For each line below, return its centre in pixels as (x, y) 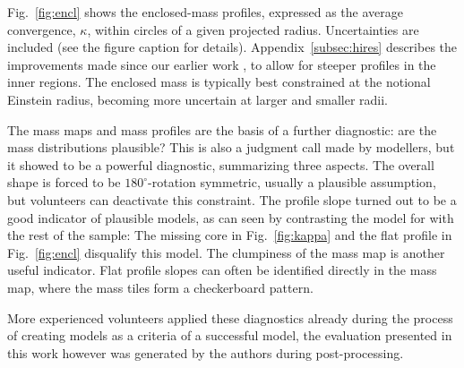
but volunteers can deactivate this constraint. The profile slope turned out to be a (232, 199)
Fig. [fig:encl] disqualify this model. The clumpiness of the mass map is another (226, 252)
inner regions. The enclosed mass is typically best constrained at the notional (219, 82)
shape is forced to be (64, 182)
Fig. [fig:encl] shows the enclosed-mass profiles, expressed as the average (205, 12)
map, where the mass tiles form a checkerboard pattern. (160, 287)
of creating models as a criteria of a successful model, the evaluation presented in (230, 335)
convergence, (42, 29)
